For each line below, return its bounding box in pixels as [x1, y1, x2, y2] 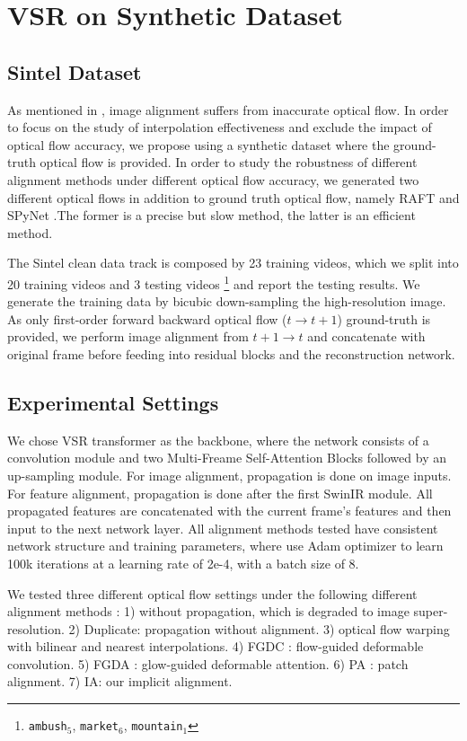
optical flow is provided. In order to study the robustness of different [40, 153, 418, 172]
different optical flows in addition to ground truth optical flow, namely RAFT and [7, 188, 460, 207]
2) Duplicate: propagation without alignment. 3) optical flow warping [68, 619, 450, 638]
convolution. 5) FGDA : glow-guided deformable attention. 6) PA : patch [7, 654, 409, 673]
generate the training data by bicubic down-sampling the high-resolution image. [7, 292, 446, 311]
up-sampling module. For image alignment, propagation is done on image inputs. [7, 465, 452, 484]
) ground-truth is [337, 309, 431, 328]
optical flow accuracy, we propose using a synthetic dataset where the [7, 135, 390, 154]
